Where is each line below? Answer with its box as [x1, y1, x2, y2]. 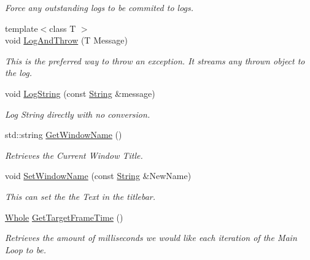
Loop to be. [5, 243, 47, 256]
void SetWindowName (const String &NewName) [5, 169, 192, 182]
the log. [5, 66, 33, 79]
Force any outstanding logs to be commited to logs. [5, 1, 194, 13]
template [5, 21, 38, 34]
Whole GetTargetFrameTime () [5, 210, 123, 223]
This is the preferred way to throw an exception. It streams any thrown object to [5, 54, 305, 67]
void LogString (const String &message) [5, 86, 155, 99]
